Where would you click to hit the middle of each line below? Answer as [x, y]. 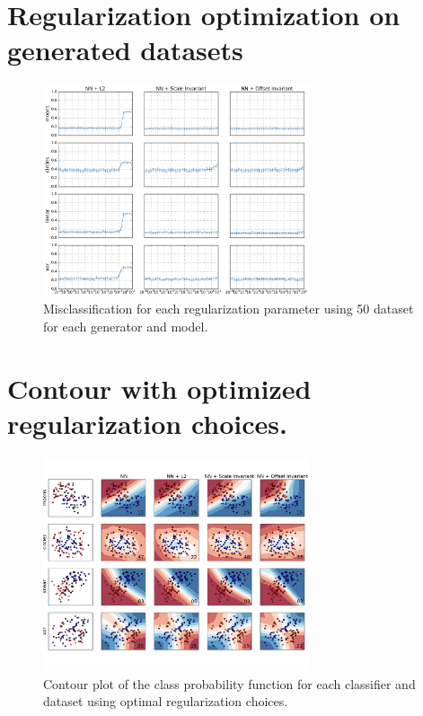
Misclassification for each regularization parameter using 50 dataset [229, 309]
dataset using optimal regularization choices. [166, 701]
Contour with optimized [159, 388]
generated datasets [125, 50]
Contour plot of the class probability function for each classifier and [229, 683]
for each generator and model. [126, 326]
